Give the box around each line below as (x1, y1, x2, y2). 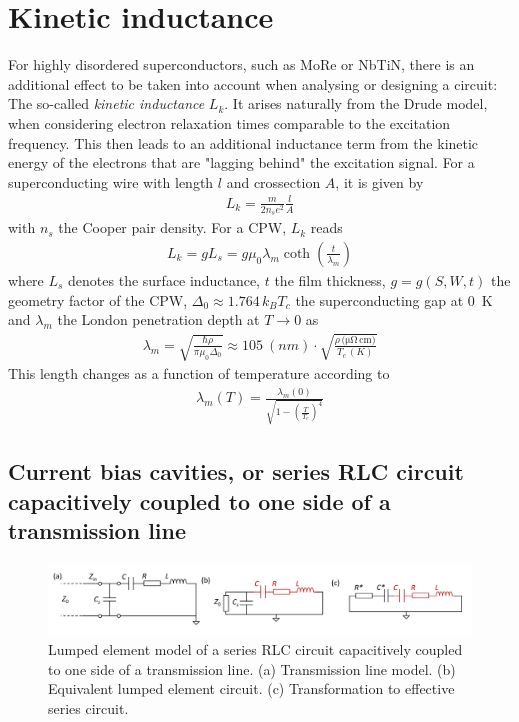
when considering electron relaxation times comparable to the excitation (8, 112, 451, 133)
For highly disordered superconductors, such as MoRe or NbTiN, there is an (8, 54, 475, 75)
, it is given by (335, 171, 424, 192)
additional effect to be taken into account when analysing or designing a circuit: (8, 73, 498, 94)
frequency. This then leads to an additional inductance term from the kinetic (8, 132, 479, 153)
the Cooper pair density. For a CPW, (58, 217, 287, 238)
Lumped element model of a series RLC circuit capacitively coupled (48, 639, 463, 660)
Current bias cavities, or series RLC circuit (8, 456, 464, 487)
